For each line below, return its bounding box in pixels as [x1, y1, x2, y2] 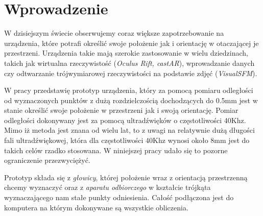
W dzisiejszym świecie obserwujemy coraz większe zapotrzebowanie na [4, 28, 224, 38]
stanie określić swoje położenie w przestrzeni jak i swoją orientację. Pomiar [4, 105, 238, 115]
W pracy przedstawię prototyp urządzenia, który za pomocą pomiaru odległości [4, 85, 253, 95]
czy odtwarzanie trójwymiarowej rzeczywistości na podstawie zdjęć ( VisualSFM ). [4, 67, 257, 78]
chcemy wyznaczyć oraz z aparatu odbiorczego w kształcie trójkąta [4, 182, 211, 193]
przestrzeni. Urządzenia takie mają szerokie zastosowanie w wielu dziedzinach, [4, 47, 248, 58]
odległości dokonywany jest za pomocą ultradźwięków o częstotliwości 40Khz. [4, 114, 246, 125]
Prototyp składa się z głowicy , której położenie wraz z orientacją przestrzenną [4, 172, 248, 182]
